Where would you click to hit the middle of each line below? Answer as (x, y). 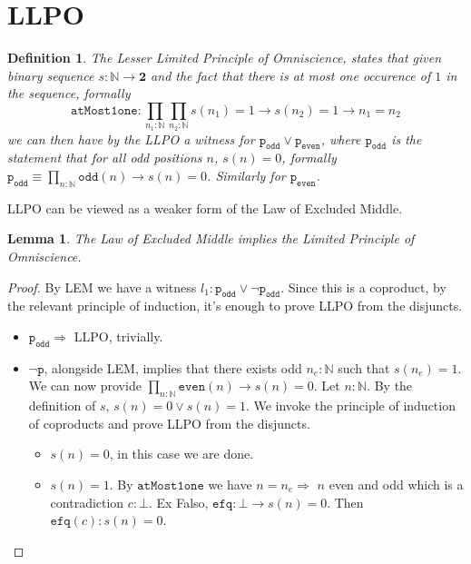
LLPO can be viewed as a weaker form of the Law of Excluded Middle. (205, 208)
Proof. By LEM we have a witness (102, 287)
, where (341, 139)
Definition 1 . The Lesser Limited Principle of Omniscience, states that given (225, 58)
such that (364, 367)
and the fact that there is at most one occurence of (291, 75)
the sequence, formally (69, 93)
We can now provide (85, 386)
